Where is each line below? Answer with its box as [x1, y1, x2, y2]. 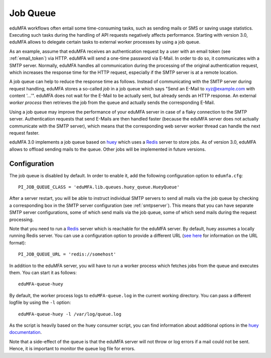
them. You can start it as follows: [9, 270, 77, 276]
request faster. [9, 130, 40, 136]
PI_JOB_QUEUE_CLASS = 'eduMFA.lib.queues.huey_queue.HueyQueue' [18, 184, 180, 190]
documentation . [9, 329, 42, 335]
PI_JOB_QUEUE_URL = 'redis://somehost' [18, 252, 116, 257]
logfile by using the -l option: [9, 299, 71, 306]
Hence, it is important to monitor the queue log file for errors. [9, 345, 135, 351]
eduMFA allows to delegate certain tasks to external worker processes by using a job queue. [9, 39, 201, 45]
